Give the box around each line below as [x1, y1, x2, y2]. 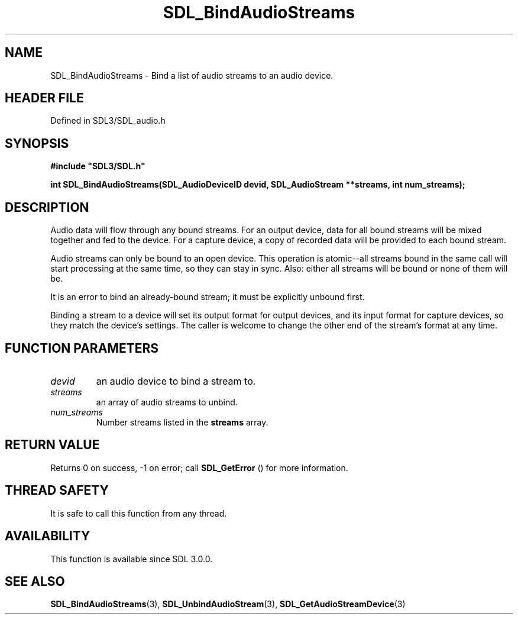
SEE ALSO [5, 573, 65, 589]
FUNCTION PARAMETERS [5, 340, 158, 356]
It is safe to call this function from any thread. [50, 508, 227, 518]
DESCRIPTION [5, 199, 89, 215]
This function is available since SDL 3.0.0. [50, 553, 213, 564]
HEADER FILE [5, 91, 84, 106]
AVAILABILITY [5, 528, 90, 544]
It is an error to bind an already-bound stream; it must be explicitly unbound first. [50, 292, 365, 302]
